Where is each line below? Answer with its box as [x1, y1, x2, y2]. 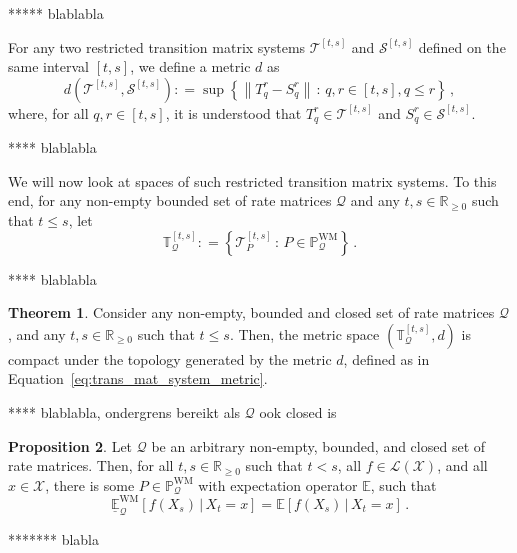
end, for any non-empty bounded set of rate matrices [8, 190, 332, 211]
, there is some [45, 474, 135, 495]
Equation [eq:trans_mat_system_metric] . [8, 368, 268, 389]
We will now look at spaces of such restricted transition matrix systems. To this [8, 170, 497, 191]
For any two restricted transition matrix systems [8, 36, 306, 57]
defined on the [418, 36, 506, 57]
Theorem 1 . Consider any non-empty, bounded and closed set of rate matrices [8, 302, 495, 323]
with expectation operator [198, 474, 358, 495]
